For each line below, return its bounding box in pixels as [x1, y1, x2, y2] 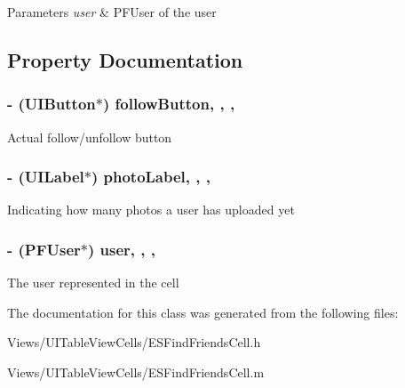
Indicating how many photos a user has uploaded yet [7, 200, 295, 219]
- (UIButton [7, 93, 96, 115]
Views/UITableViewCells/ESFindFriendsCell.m [7, 363, 265, 381]
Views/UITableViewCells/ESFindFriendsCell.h [7, 333, 261, 352]
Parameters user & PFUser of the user [7, 3, 217, 20]
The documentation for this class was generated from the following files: [7, 303, 399, 321]
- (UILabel [7, 166, 84, 188]
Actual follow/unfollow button [7, 127, 172, 146]
